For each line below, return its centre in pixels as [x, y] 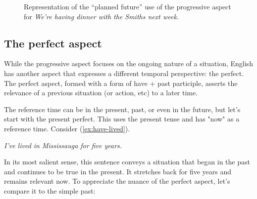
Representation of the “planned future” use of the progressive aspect [128, 6]
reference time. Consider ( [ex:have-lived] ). [67, 128]
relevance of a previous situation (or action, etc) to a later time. [101, 93]
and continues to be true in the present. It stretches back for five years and [118, 171]
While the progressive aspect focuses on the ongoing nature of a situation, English [128, 63]
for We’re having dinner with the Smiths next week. [102, 16]
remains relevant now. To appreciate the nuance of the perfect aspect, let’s [117, 181]
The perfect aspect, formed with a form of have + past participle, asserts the [121, 83]
